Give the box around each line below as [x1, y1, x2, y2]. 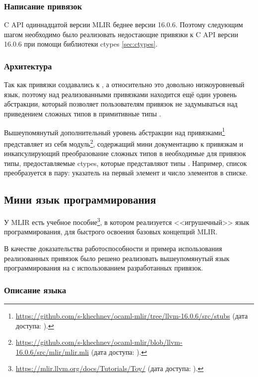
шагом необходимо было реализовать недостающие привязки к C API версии [4, 29, 238, 39]
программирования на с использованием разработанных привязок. [4, 263, 203, 273]
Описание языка [4, 283, 66, 296]
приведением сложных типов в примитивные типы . [4, 108, 161, 118]
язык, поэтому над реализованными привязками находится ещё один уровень [4, 89, 237, 99]
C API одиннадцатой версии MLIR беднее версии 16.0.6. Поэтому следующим [4, 19, 243, 30]
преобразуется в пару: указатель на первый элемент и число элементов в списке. [4, 167, 248, 178]
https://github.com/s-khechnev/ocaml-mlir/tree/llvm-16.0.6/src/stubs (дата [15, 310, 248, 321]
